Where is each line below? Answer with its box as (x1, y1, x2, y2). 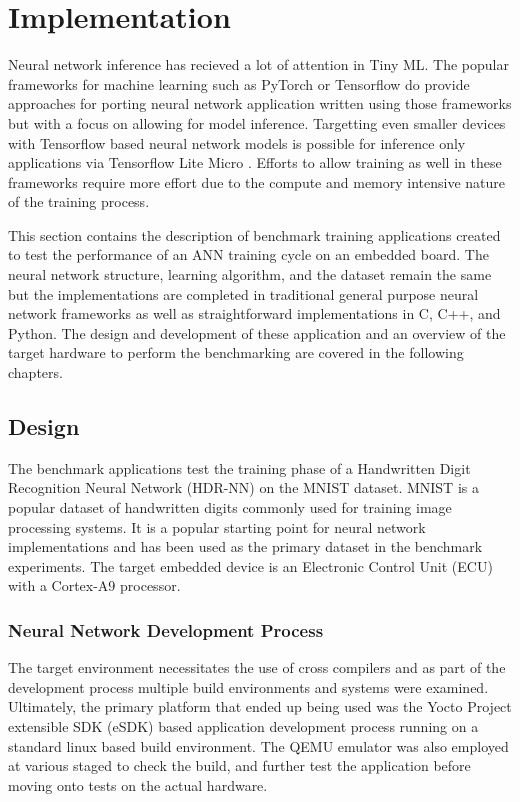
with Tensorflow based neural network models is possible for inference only (8, 132, 466, 153)
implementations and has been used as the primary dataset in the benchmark (8, 536, 483, 557)
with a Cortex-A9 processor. (8, 575, 181, 596)
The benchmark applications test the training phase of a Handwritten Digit (8, 457, 471, 478)
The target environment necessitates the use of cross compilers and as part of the (8, 657, 506, 678)
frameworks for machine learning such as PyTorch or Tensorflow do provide (8, 73, 470, 94)
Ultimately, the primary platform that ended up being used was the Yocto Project (8, 696, 512, 717)
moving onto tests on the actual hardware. (8, 774, 268, 795)
